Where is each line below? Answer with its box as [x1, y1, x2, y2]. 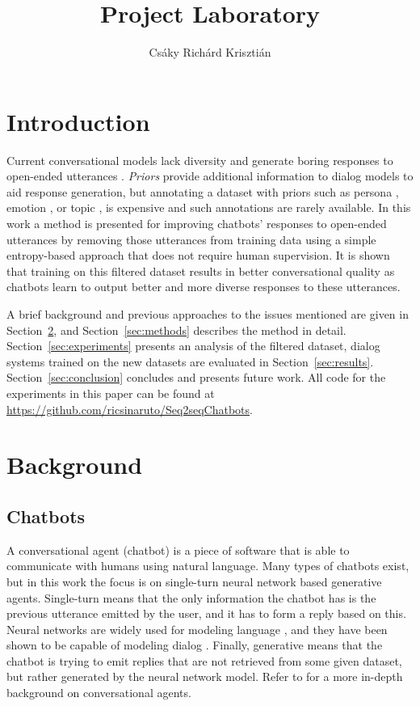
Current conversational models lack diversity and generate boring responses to [6, 151, 393, 168]
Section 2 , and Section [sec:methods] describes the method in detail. [6, 321, 346, 338]
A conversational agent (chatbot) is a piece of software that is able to [6, 541, 350, 558]
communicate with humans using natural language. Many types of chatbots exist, [6, 557, 409, 574]
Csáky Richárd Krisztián [149, 44, 271, 61]
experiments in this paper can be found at [6, 384, 215, 401]
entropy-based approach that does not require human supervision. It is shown [6, 247, 390, 264]
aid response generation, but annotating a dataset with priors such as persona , [6, 183, 399, 200]
